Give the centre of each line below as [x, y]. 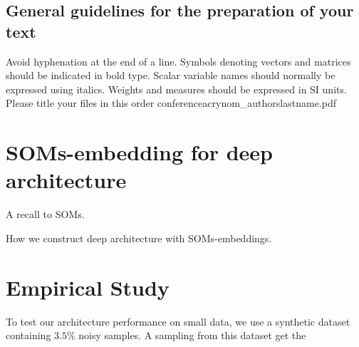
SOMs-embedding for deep [139, 152]
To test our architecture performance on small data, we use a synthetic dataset [178, 321]
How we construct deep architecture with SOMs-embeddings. [139, 238]
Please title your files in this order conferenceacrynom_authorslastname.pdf [171, 103]
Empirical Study [88, 287]
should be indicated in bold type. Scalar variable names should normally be [171, 75]
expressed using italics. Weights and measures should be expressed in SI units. [176, 89]
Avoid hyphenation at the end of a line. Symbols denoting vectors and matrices [178, 61]
